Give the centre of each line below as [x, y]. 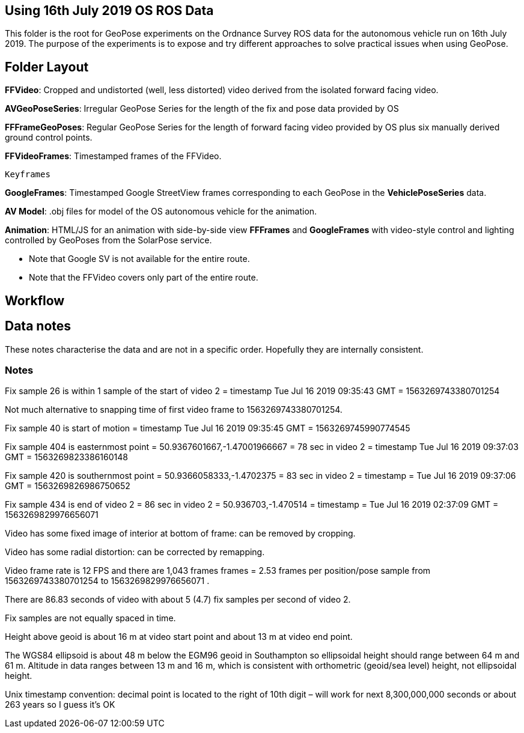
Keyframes [28, 175]
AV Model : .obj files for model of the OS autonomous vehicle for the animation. [161, 211]
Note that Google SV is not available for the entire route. [139, 259]
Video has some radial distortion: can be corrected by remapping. [135, 552]
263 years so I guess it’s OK [60, 705]
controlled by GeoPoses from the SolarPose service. [108, 240]
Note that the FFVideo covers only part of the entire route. [144, 278]
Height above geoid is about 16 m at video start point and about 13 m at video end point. [179, 637]
